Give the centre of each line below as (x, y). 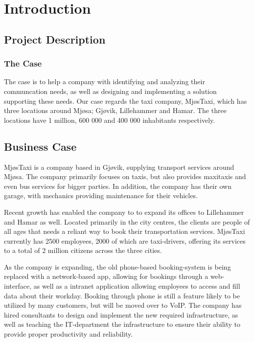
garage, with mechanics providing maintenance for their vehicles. (101, 195)
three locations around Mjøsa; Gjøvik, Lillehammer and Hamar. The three (115, 110)
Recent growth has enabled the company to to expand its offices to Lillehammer (124, 212)
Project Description (55, 39)
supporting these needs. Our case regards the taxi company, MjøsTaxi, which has (126, 101)
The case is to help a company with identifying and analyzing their (104, 81)
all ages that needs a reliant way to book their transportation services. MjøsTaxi (125, 231)
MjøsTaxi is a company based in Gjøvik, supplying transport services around (119, 167)
